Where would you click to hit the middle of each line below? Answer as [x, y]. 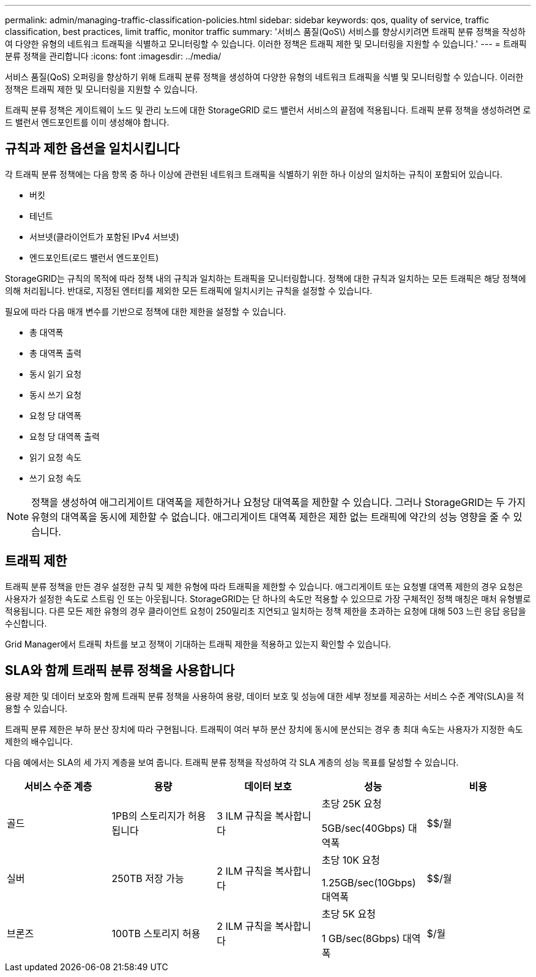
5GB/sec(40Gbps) [363, 828]
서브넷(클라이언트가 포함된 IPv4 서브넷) [104, 236]
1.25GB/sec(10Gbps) [369, 882]
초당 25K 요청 [352, 803]
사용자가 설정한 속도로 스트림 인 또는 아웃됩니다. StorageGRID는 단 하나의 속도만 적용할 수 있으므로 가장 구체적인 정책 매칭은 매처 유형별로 [268, 598]
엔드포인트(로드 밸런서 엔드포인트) [94, 257]
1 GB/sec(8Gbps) [361, 938]
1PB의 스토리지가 [148, 816]
